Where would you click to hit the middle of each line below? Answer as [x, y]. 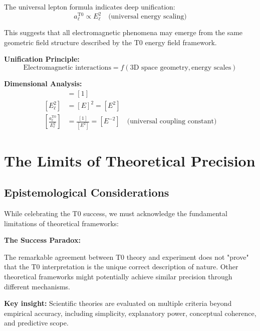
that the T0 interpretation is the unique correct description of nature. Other [121, 267]
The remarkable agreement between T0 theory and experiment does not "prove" [126, 257]
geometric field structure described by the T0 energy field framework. [110, 42]
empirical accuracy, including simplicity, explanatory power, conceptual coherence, [130, 313]
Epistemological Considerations [87, 192]
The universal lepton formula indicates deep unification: [90, 7]
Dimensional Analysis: [43, 84]
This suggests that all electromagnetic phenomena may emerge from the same [123, 32]
